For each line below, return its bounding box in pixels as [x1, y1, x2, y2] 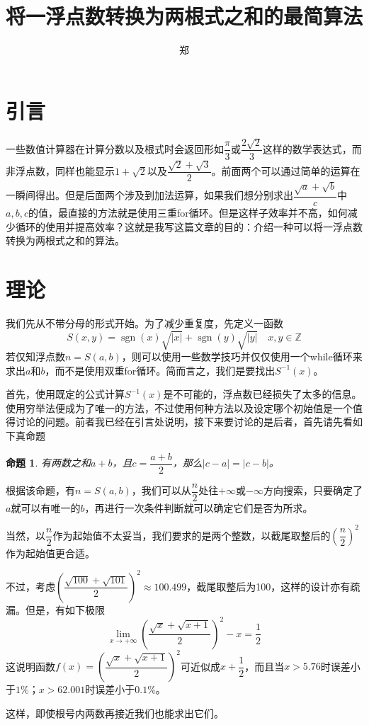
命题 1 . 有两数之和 [6, 455, 91, 469]
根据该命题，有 [6, 483, 75, 498]
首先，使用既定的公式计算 [6, 387, 125, 401]
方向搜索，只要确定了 [263, 483, 363, 498]
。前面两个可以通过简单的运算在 [211, 163, 361, 178]
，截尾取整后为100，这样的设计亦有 [186, 578, 351, 593]
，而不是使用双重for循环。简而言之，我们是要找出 [45, 362, 276, 377]
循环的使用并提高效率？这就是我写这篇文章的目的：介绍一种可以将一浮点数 [15, 219, 363, 234]
